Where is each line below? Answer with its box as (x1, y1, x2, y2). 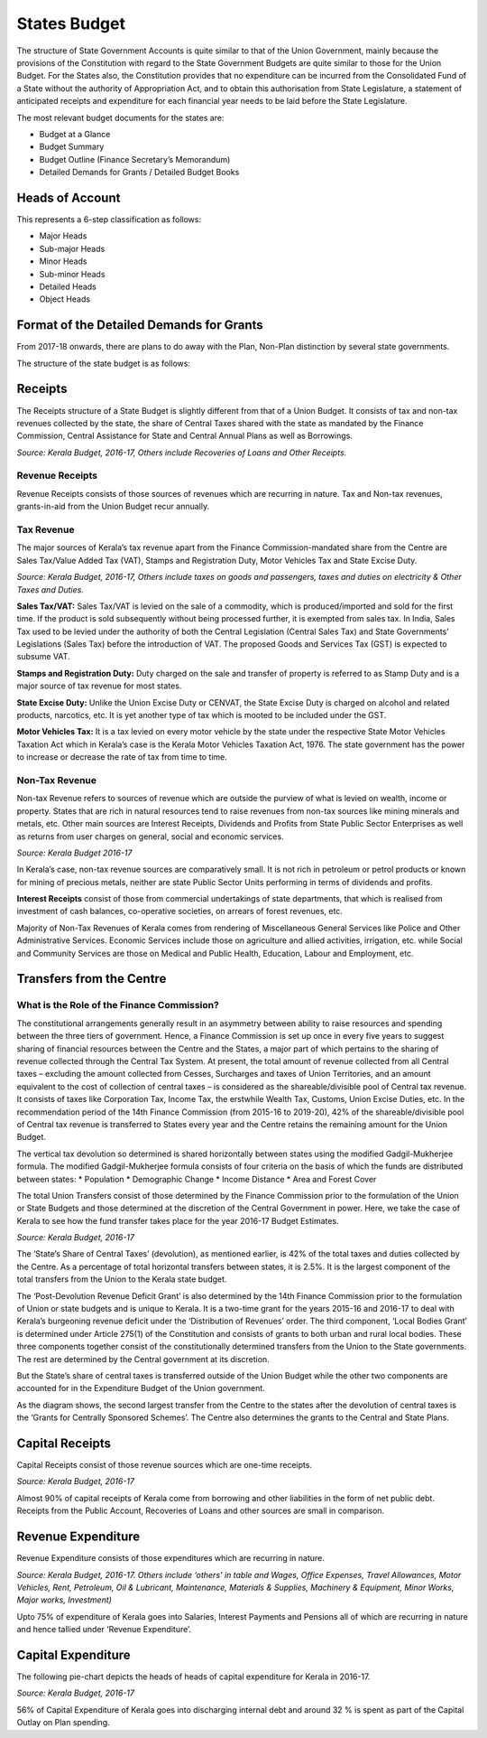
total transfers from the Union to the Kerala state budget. (16, 1274, 227, 1285)
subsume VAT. (16, 651, 71, 662)
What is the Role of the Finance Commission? (16, 999, 220, 1012)
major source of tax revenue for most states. (16, 680, 182, 691)
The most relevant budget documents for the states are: (16, 112, 225, 123)
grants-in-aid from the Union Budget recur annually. (16, 501, 210, 512)
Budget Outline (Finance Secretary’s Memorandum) (39, 154, 231, 164)
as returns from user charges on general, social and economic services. (16, 831, 284, 842)
